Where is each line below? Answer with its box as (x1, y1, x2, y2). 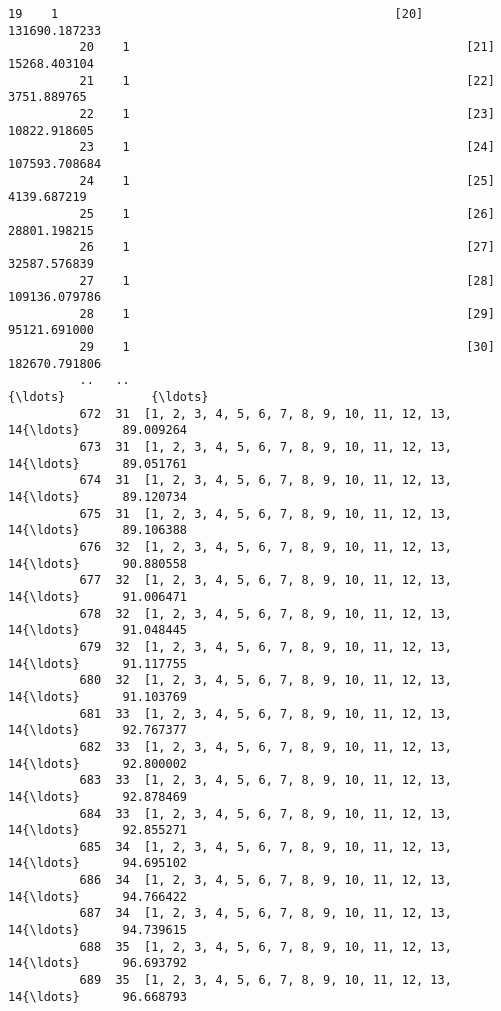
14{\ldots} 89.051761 (8, 456, 187, 471)
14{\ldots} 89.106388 (8, 523, 187, 538)
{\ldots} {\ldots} (8, 390, 209, 405)
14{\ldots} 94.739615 (8, 923, 187, 938)
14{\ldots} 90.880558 (8, 556, 187, 571)
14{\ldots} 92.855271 (8, 823, 187, 838)
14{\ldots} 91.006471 (8, 589, 187, 604)
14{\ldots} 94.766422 (8, 889, 187, 904)
